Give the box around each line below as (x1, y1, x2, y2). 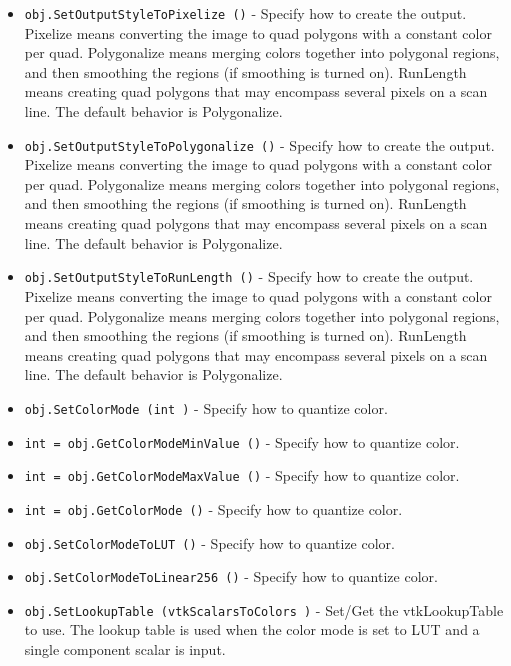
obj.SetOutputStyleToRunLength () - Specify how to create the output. (24, 266, 474, 287)
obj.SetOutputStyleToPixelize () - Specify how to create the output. (24, 3, 467, 23)
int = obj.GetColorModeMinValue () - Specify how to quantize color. (24, 431, 460, 452)
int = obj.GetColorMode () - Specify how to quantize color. (24, 498, 403, 519)
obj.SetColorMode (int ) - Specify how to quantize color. (24, 397, 388, 418)
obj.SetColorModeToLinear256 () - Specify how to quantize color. (24, 566, 438, 587)
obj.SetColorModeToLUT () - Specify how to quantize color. (24, 532, 395, 553)
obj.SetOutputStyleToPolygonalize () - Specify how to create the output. (24, 134, 495, 155)
